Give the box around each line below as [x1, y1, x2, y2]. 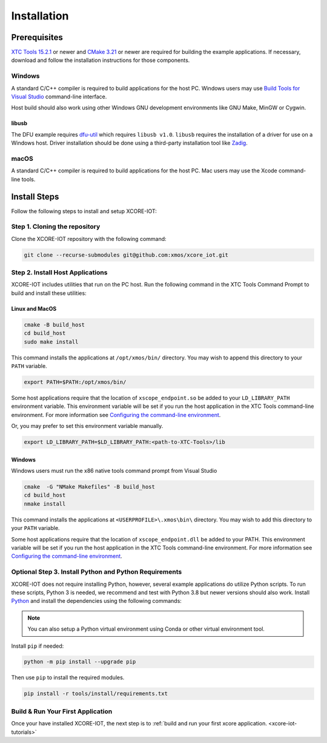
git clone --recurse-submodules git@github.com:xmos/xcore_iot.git [24, 251, 229, 258]
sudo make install [24, 338, 79, 345]
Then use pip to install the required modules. [11, 674, 125, 681]
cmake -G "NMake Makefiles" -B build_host [24, 483, 156, 490]
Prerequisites [11, 32, 63, 42]
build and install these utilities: [11, 289, 87, 297]
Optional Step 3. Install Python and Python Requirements [11, 568, 182, 576]
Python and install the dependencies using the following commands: [11, 597, 182, 605]
